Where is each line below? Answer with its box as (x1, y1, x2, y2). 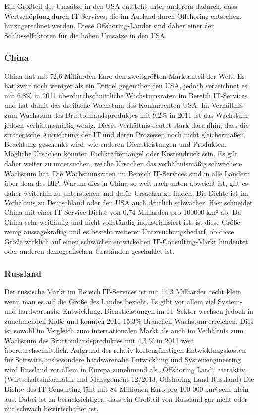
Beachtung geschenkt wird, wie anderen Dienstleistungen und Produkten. (4, 138, 227, 149)
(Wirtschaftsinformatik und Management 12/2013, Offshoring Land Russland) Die (4, 374, 254, 384)
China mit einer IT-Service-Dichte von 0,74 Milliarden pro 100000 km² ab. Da (4, 207, 241, 217)
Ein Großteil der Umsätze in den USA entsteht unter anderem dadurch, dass (4, 1, 237, 11)
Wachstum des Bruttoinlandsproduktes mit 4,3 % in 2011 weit (4, 335, 194, 346)
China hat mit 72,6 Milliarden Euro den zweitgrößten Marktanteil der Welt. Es (4, 70, 245, 81)
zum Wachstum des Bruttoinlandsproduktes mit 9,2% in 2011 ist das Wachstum (4, 109, 248, 120)
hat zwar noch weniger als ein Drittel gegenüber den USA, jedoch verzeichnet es (4, 80, 248, 91)
